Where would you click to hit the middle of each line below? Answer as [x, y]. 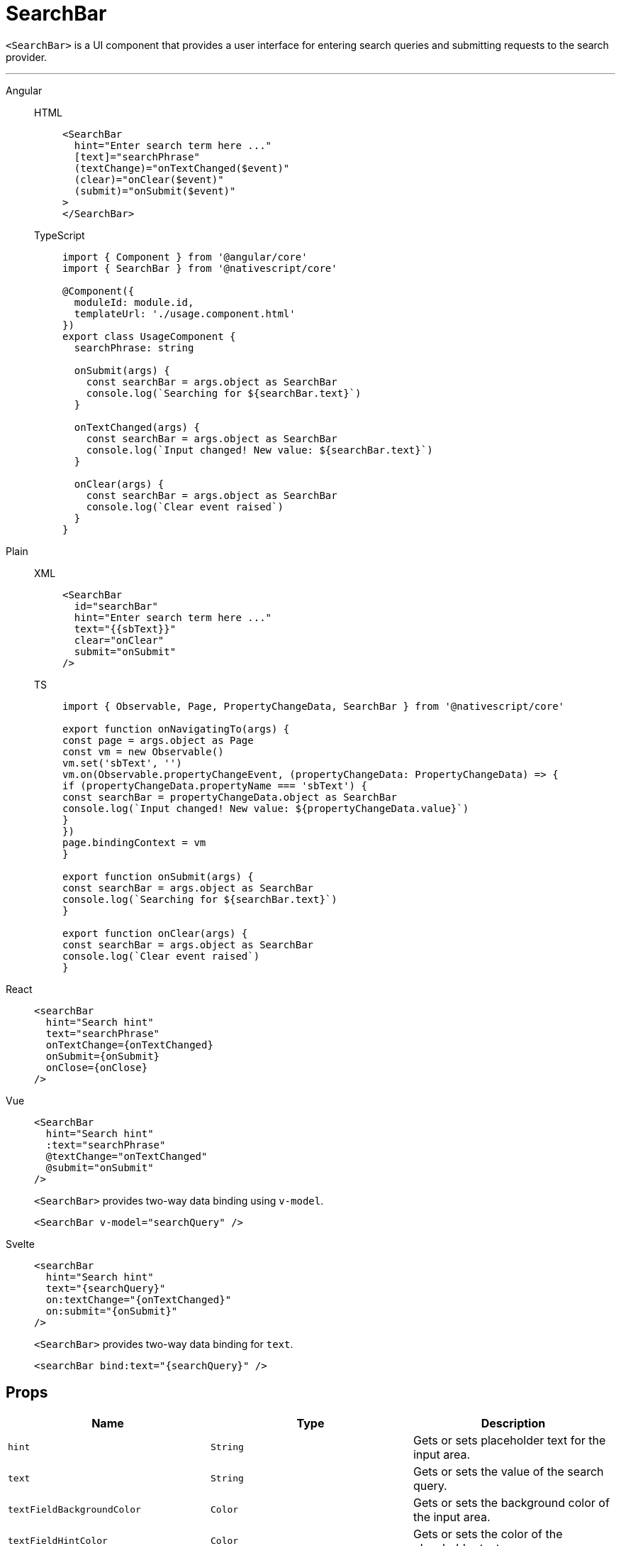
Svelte [20, 1244]
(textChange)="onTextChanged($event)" [182, 168]
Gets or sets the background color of [511, 1502]
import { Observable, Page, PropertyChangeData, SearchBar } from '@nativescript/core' [314, 706]
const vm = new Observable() [143, 751]
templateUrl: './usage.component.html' [185, 313]
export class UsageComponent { [149, 336]
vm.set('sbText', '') [122, 763]
